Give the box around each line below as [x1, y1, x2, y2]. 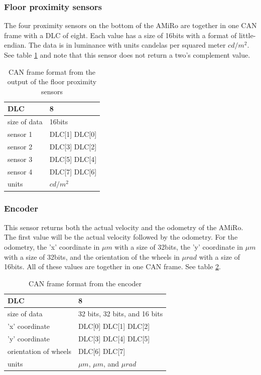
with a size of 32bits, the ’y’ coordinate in [114, 241, 243, 252]
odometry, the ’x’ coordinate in [4, 241, 100, 252]
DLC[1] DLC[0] [49, 129, 97, 139]
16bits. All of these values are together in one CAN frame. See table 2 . [4, 261, 221, 272]
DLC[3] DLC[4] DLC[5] [78, 333, 150, 343]
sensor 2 [8, 141, 33, 151]
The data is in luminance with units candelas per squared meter [29, 40, 226, 50]
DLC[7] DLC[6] [49, 166, 97, 176]
